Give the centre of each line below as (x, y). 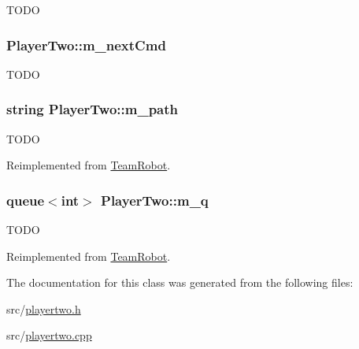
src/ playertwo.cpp (49, 335)
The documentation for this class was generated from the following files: (180, 282)
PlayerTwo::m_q (155, 200)
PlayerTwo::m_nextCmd (86, 45)
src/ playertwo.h (44, 308)
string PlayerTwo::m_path (93, 109)
